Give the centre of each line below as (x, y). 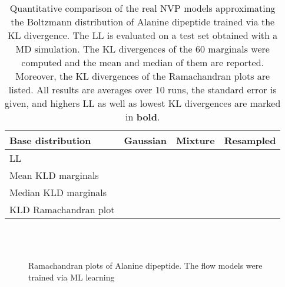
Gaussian (145, 140)
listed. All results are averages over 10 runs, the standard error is (142, 89)
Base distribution (50, 140)
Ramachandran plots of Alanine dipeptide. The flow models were (145, 265)
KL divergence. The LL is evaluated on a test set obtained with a (143, 35)
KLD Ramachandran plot (62, 209)
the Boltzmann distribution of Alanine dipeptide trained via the (143, 22)
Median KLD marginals (58, 192)
